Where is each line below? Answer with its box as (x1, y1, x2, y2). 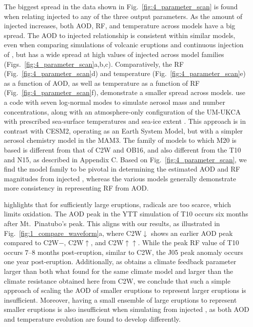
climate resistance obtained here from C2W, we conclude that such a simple (4, 275, 231, 286)
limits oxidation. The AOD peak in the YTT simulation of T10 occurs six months (4, 209, 249, 219)
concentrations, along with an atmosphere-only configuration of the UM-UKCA (4, 106, 241, 116)
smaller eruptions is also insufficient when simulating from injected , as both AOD (4, 304, 250, 314)
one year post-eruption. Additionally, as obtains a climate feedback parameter (4, 256, 236, 267)
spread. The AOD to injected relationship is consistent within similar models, (4, 30, 235, 40)
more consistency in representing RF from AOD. (4, 183, 149, 193)
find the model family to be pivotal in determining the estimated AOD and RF (4, 164, 240, 174)
